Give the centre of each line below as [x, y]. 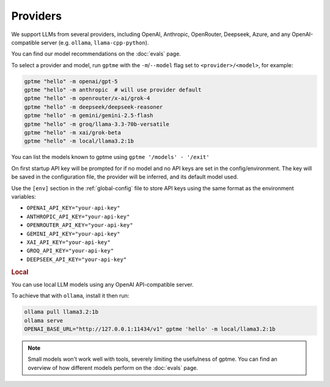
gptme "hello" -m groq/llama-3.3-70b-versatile [97, 124]
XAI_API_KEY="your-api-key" [69, 242]
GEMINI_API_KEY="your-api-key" [73, 234]
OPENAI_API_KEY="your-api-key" [73, 208]
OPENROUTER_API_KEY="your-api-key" [80, 225]
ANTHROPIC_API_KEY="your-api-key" [78, 216]
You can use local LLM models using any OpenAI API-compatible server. [102, 284]
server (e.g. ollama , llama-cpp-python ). [95, 42]
